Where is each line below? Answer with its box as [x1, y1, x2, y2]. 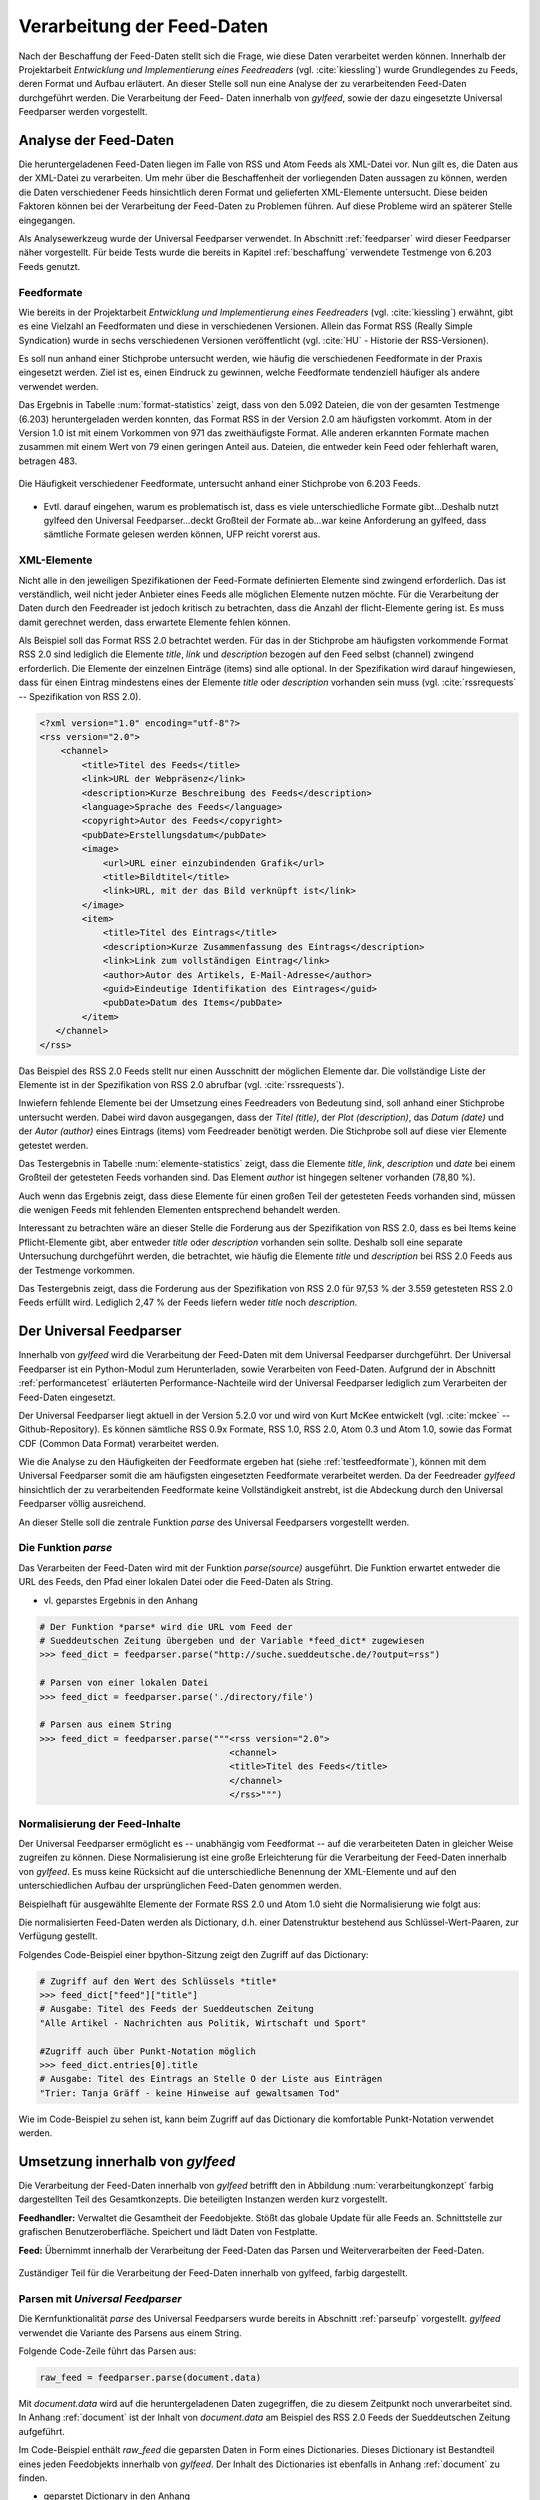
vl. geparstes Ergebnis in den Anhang [43, 1594, 199, 1606]
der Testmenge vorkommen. [18, 1264, 135, 1276]
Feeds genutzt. [18, 260, 81, 272]
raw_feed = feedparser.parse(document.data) [39, 2371, 262, 2383]
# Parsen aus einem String [39, 1719, 172, 1730]
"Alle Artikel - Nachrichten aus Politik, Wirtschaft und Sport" [39, 2017, 367, 2029]
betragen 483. [18, 455, 78, 467]
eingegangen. [18, 214, 76, 226]
